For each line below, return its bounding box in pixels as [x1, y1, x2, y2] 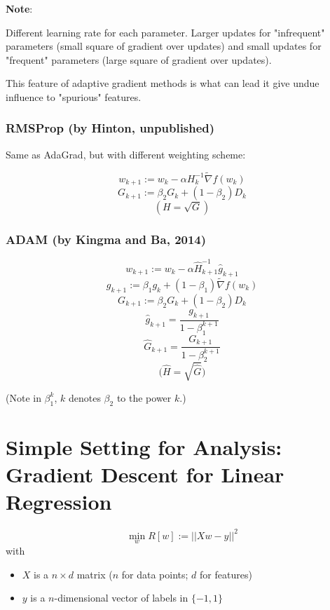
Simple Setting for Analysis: [6, 432, 282, 461]
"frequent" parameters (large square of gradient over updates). [6, 52, 272, 67]
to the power [116, 390, 172, 405]
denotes [68, 390, 101, 405]
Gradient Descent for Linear [6, 460, 284, 489]
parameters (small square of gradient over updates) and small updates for [6, 39, 322, 53]
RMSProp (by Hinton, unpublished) [6, 119, 215, 137]
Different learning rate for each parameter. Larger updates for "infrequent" [6, 25, 325, 39]
